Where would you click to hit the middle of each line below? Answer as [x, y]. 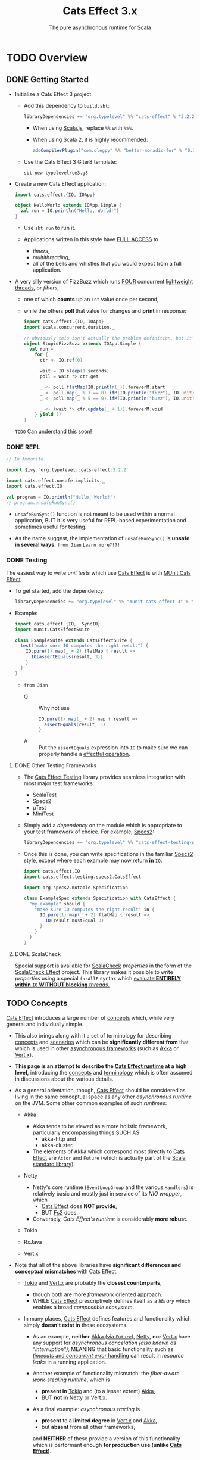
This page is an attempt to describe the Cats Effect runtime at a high [101, 1066]
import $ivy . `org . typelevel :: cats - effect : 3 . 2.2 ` [68, 470]
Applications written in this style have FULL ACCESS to [91, 239]
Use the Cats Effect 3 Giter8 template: [70, 161]
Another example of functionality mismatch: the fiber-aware [106, 1373]
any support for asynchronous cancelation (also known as [104, 1343]
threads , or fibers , [37, 288]
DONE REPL [23, 447]
